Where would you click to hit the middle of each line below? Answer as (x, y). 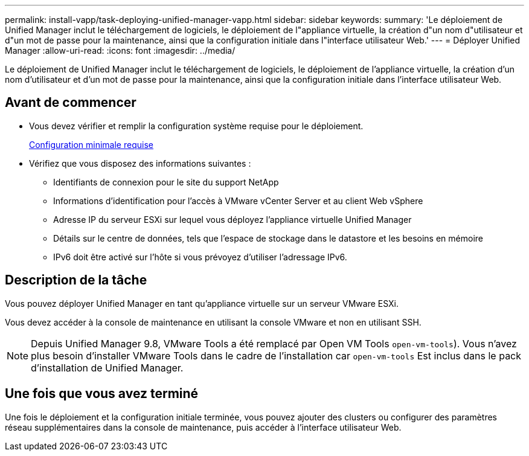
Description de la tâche (76, 280)
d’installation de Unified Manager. (107, 368)
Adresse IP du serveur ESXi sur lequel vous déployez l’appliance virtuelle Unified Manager (232, 219)
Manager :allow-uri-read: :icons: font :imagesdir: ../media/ (120, 50)
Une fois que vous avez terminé (102, 394)
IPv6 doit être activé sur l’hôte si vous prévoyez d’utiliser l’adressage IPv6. (200, 257)
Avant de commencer (71, 103)
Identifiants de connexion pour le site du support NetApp (166, 182)
